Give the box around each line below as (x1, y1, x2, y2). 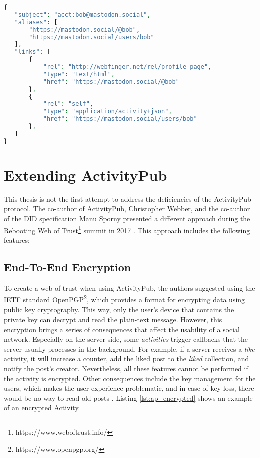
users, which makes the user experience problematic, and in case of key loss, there (4, 383, 254, 393)
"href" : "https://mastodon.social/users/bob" (43, 115, 197, 123)
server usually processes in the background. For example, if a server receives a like (4, 343, 255, 354)
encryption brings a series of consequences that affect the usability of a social (4, 324, 240, 334)
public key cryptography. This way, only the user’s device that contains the (4, 304, 234, 315)
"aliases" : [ (14, 18, 58, 26)
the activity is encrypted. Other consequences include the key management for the (4, 373, 256, 383)
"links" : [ (14, 48, 51, 56)
